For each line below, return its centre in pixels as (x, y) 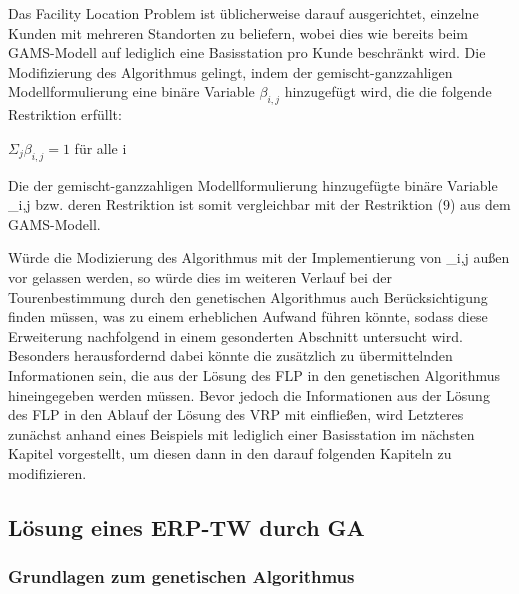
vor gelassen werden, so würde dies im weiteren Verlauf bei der (200, 276)
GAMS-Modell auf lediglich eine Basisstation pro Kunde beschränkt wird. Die (247, 52)
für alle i (100, 147)
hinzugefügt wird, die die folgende (388, 91)
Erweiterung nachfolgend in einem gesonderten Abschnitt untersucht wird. (235, 335)
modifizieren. (47, 472)
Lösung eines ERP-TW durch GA (186, 526)
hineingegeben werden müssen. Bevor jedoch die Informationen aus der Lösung (249, 394)
